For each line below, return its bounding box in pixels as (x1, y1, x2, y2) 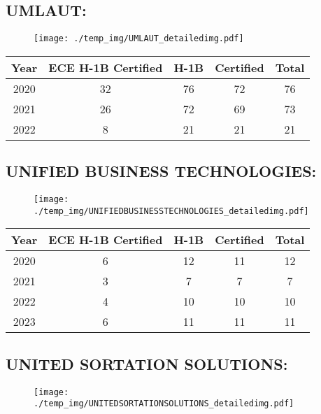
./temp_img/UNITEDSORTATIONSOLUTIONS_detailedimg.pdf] (34, 399, 294, 409)
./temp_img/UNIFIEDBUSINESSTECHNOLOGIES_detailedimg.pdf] (34, 206, 309, 216)
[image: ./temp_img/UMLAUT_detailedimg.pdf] (34, 34, 244, 44)
